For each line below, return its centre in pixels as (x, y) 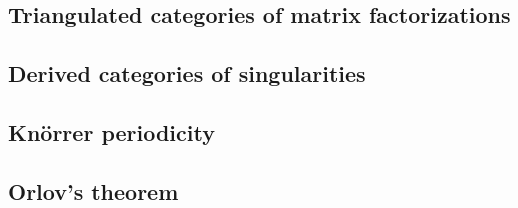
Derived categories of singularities (187, 73)
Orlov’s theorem (93, 190)
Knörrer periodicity (111, 131)
